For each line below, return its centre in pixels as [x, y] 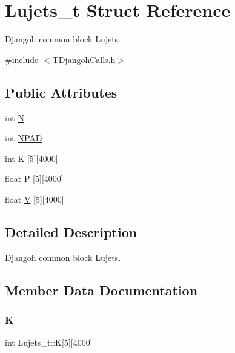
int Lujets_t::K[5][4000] [49, 342]
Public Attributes [61, 92]
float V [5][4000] [35, 199]
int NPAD [24, 138]
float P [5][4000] [34, 179]
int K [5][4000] [31, 158]
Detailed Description [71, 231]
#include [22, 59]
